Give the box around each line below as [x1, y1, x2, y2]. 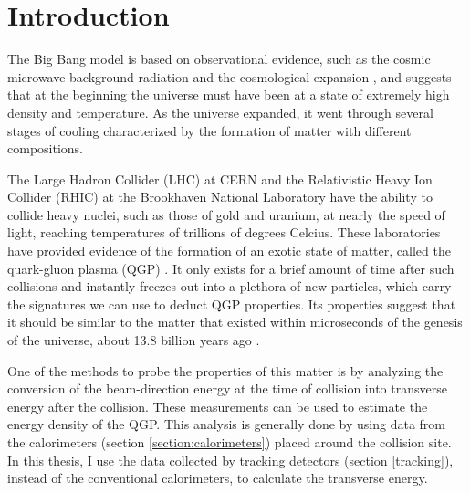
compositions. [7, 139, 83, 158]
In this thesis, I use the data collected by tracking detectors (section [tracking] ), [7, 450, 454, 469]
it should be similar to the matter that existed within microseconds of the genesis [7, 312, 463, 331]
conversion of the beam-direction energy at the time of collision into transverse [7, 379, 447, 398]
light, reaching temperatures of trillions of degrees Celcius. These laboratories [7, 223, 441, 242]
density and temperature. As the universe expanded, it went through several [7, 102, 433, 121]
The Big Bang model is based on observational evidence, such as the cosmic [7, 49, 431, 68]
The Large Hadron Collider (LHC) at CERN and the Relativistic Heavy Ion [7, 169, 433, 188]
